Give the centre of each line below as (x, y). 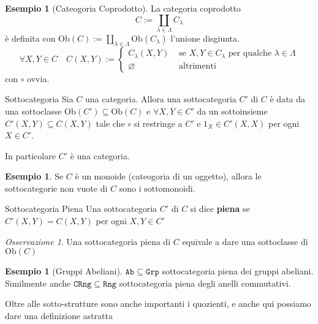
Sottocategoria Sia (39, 99)
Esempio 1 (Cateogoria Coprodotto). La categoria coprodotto (123, 8)
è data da (288, 99)
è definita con (30, 38)
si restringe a (158, 123)
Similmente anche (38, 283)
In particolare (30, 155)
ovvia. (38, 78)
